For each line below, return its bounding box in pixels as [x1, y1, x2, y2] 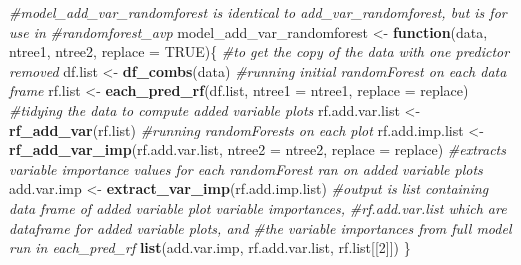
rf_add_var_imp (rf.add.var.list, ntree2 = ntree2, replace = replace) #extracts [9, 139, 506, 160]
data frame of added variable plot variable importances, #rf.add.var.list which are [9, 197, 507, 218]
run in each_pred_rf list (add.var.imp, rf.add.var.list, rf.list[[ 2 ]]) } [9, 237, 411, 258]
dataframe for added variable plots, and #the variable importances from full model [9, 217, 512, 238]
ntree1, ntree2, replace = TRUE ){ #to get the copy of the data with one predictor [9, 41, 510, 62]
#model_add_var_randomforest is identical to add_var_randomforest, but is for [9, 2, 507, 22]
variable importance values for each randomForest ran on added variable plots [9, 158, 483, 179]
